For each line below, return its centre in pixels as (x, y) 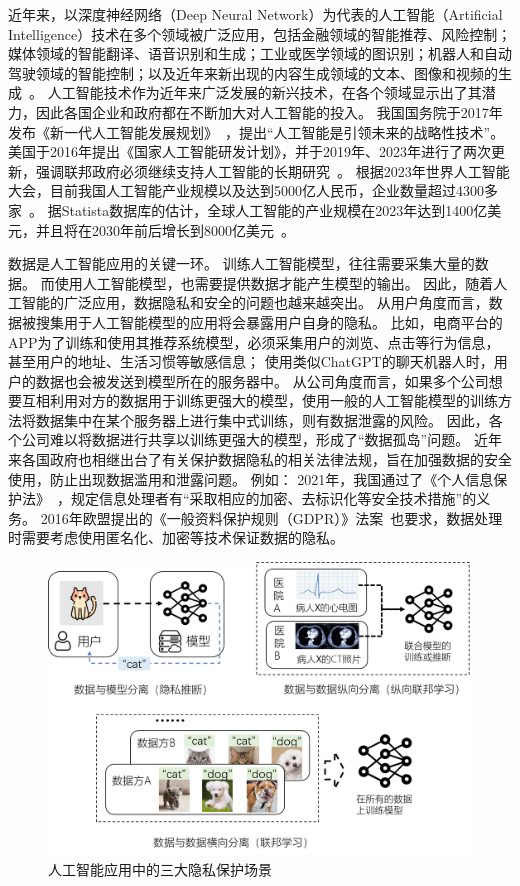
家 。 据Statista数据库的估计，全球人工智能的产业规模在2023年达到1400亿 (248, 209)
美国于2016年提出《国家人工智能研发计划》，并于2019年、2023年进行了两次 (249, 151)
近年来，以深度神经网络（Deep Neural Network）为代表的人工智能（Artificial (255, 14)
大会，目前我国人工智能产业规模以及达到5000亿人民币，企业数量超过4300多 (253, 190)
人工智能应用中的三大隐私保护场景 (160, 868)
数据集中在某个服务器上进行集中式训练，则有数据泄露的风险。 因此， (262, 419)
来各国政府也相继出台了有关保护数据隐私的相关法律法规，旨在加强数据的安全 (260, 459)
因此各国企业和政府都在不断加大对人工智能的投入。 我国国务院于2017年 (269, 111)
